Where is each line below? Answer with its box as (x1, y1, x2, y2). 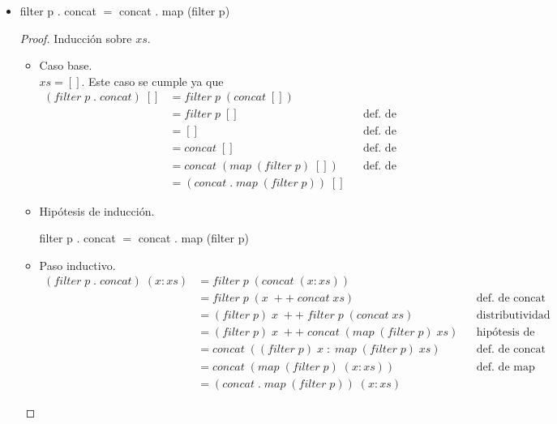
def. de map (476, 361, 535, 373)
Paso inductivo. (39, 256, 116, 273)
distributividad (476, 310, 551, 322)
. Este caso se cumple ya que (81, 72, 224, 89)
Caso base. (39, 57, 92, 74)
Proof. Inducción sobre (19, 29, 132, 46)
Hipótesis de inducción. (39, 202, 155, 219)
